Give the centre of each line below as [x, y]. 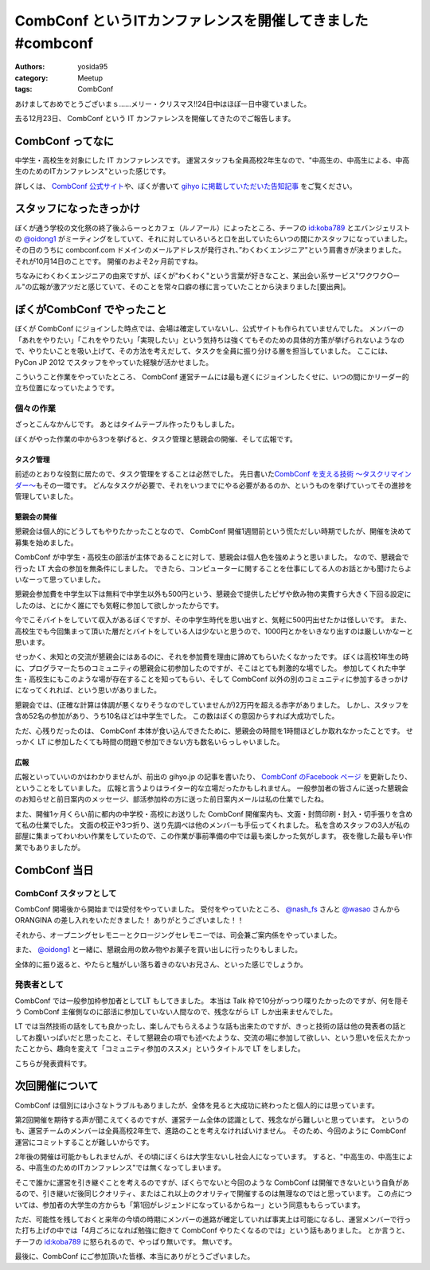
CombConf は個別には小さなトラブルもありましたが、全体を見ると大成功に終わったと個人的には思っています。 [197, 1105]
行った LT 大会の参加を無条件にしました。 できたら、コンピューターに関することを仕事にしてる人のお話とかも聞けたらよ [213, 568]
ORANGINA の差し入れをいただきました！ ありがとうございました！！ [129, 920]
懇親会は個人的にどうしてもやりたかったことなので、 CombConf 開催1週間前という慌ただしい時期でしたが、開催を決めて [213, 531]
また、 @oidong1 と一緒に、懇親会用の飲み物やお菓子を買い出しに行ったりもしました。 [158, 950]
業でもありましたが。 [50, 847]
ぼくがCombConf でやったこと [91, 310]
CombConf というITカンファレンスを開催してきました [192, 21]
